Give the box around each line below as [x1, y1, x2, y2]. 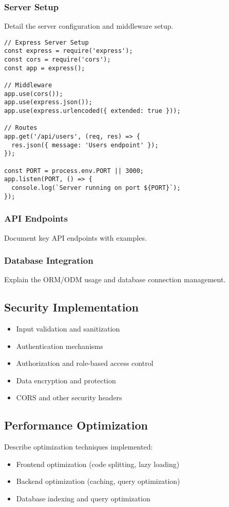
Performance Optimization [4, 417, 148, 433]
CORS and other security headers [16, 392, 122, 403]
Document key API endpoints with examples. [4, 232, 147, 243]
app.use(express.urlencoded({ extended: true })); [4, 107, 181, 115]
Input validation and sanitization [16, 323, 120, 334]
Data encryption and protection [16, 375, 116, 385]
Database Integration [4, 254, 93, 267]
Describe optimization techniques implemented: [4, 441, 153, 452]
